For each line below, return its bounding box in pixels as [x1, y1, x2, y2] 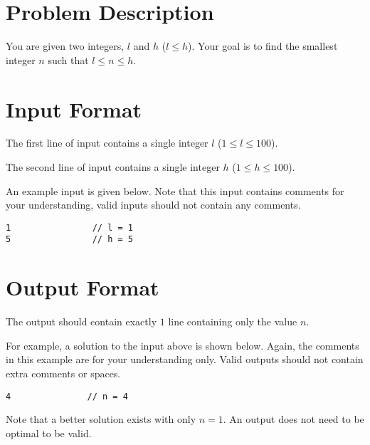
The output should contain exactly [6, 314, 157, 329]
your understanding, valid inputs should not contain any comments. [6, 197, 301, 212]
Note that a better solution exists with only [6, 412, 196, 426]
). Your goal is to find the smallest [188, 38, 338, 53]
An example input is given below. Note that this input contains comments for [6, 183, 344, 198]
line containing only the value [168, 314, 297, 329]
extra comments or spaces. [6, 366, 121, 381]
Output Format [6, 273, 159, 302]
